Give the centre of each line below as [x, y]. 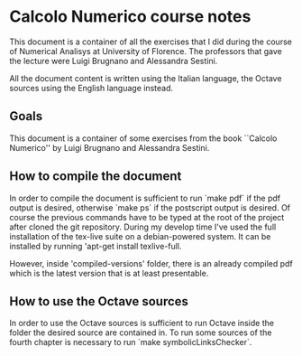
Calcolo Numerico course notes [130, 17]
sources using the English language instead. [92, 88]
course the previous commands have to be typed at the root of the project [147, 217]
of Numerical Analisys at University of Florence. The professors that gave [146, 51]
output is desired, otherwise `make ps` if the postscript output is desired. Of [150, 207]
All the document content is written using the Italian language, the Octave [146, 78]
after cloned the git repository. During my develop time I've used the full [143, 227]
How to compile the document [96, 177]
